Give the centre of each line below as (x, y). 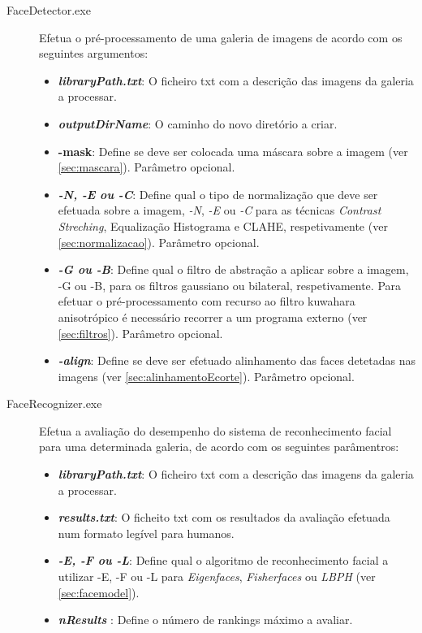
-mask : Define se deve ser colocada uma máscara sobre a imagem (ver (233, 151)
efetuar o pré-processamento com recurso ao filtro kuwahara (207, 301)
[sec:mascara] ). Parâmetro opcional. (146, 167)
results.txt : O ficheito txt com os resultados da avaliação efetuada (224, 517)
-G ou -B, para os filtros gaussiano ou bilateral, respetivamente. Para (230, 285)
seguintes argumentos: (94, 53)
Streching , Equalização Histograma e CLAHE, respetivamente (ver (223, 225)
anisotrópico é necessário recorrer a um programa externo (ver (213, 316)
